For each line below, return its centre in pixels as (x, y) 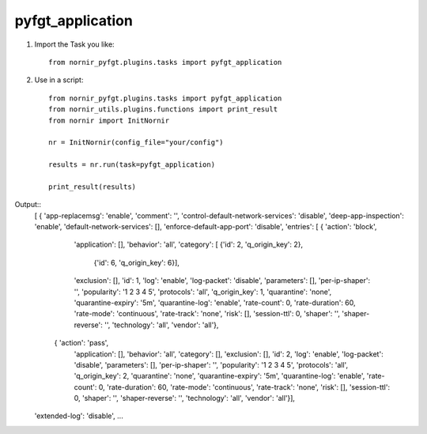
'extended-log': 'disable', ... (79, 416)
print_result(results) (93, 187)
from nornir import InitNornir (109, 120)
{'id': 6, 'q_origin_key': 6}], (136, 262)
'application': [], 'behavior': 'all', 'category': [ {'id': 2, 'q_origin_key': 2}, (189, 244)
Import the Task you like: (74, 44)
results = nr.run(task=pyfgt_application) (132, 165)
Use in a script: (59, 80)
